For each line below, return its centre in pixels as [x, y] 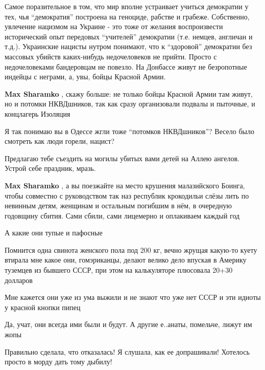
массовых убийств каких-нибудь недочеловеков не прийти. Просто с [111, 56]
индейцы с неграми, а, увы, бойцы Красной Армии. [85, 77]
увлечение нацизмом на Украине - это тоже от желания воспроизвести [114, 26]
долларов [19, 280]
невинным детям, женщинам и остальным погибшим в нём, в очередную [118, 205]
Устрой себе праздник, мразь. [50, 168]
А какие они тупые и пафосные [54, 233]
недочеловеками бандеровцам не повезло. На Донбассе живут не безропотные [126, 66]
